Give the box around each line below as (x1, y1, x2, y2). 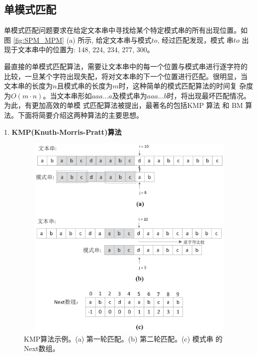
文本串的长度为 (4, 81, 53, 91)
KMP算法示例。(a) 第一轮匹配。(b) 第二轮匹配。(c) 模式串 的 (24, 333, 223, 344)
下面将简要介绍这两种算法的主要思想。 (17, 109, 143, 120)
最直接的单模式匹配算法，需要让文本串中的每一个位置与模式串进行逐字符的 (4, 61, 248, 71)
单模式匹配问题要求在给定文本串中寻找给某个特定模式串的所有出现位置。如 (4, 25, 248, 35)
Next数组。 (24, 343, 60, 354)
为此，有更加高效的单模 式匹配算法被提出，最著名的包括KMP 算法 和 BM (4, 100, 243, 110)
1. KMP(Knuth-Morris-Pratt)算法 (4, 126, 122, 137)
